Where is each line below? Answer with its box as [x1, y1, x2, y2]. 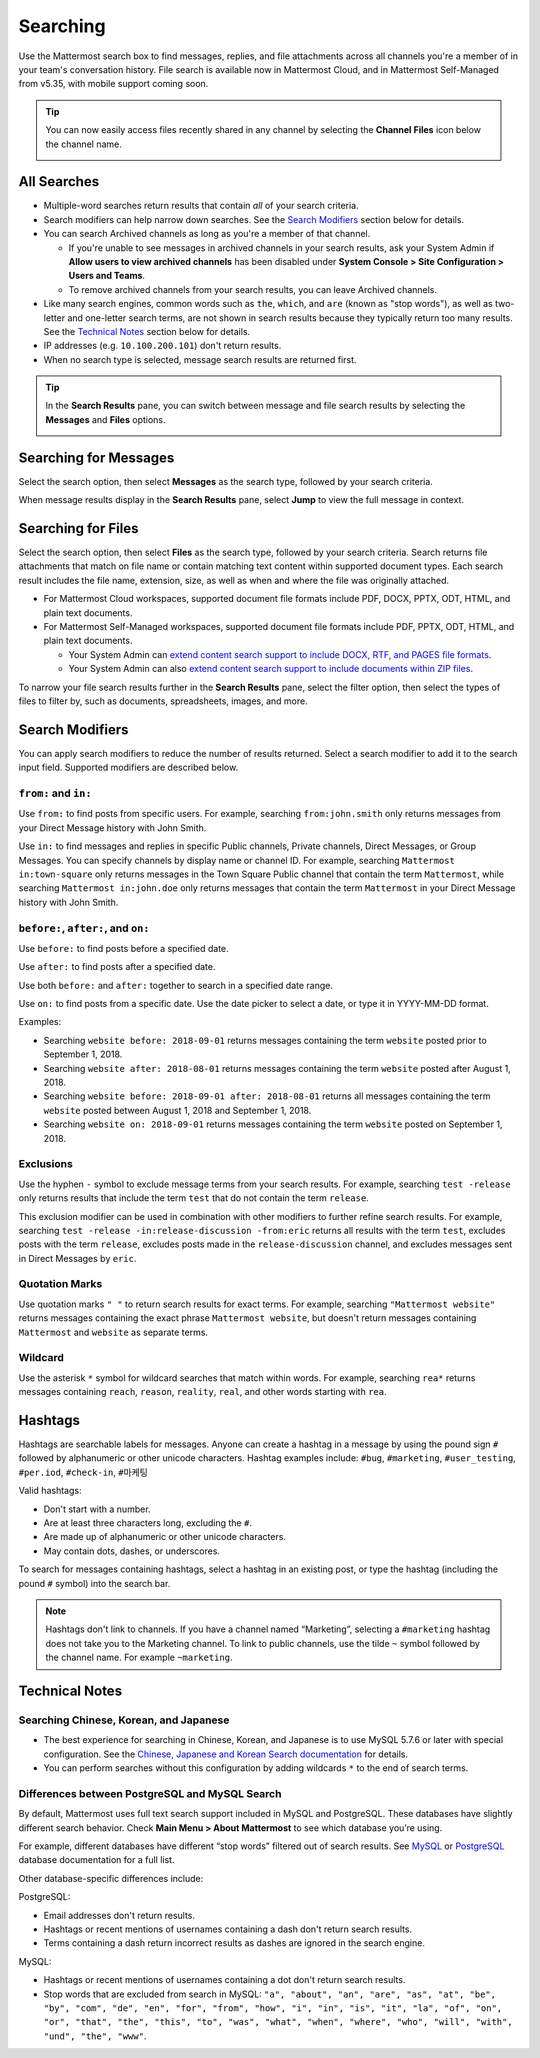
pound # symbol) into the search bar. [18, 1577, 171, 1589]
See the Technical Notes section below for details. [43, 325, 251, 337]
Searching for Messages [18, 449, 175, 466]
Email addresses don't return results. [43, 1909, 195, 1921]
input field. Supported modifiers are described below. [18, 761, 239, 774]
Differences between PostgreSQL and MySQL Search [18, 1786, 282, 1800]
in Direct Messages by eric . [18, 1252, 137, 1264]
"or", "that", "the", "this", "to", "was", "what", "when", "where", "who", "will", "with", [43, 2016, 514, 2028]
